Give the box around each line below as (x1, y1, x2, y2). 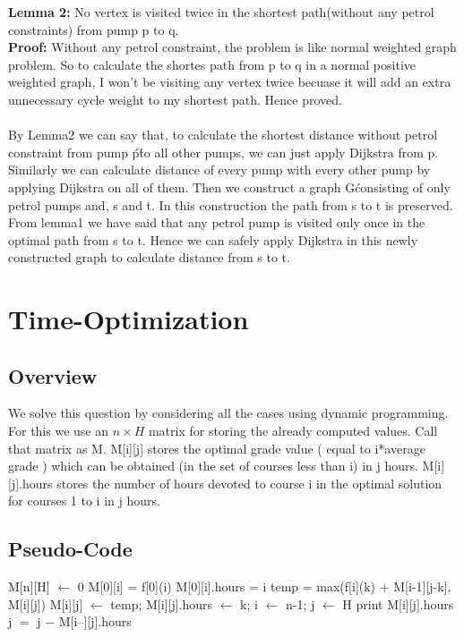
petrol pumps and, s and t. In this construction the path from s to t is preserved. (8, 195, 453, 214)
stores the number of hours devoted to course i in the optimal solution (56, 473, 443, 492)
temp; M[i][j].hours (110, 594, 213, 613)
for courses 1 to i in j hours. (8, 491, 160, 510)
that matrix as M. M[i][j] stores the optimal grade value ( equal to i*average (8, 438, 425, 457)
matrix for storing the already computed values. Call (148, 421, 438, 440)
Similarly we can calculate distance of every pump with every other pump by (8, 160, 431, 179)
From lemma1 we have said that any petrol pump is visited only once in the (8, 213, 425, 232)
